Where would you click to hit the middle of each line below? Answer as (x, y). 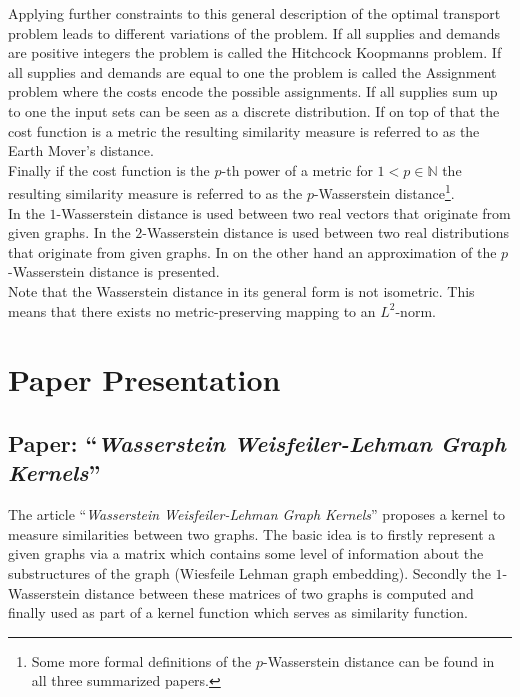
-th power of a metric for (297, 169)
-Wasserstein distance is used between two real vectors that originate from (283, 212)
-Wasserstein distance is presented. (114, 271)
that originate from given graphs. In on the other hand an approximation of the (252, 251)
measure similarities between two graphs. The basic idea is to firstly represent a (252, 533)
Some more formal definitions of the (141, 660)
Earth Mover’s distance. (81, 150)
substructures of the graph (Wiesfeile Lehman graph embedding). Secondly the (249, 572)
